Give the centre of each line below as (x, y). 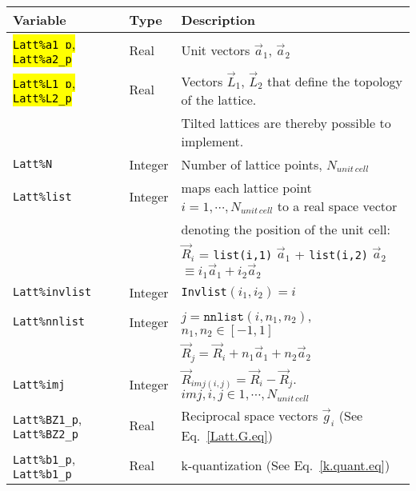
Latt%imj (39, 384)
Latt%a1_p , (44, 44)
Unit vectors (216, 50)
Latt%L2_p (42, 99)
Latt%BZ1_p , (48, 419)
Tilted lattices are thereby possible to (286, 122)
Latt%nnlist (49, 322)
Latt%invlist (52, 292)
